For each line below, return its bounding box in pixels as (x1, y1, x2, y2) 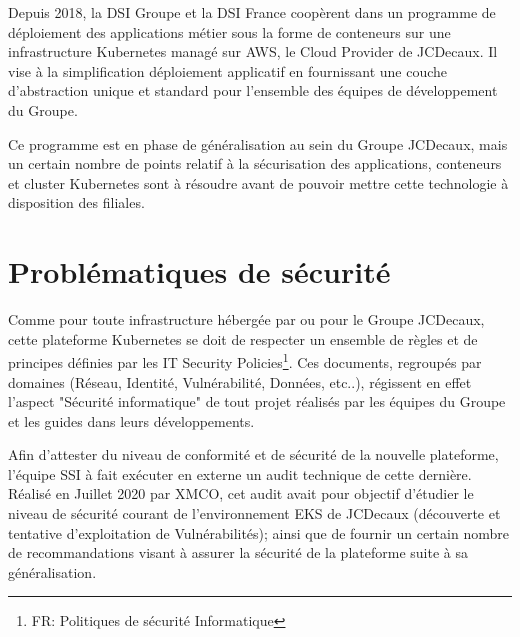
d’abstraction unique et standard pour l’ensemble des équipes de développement (8, 80, 498, 101)
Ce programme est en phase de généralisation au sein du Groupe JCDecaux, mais (8, 133, 508, 154)
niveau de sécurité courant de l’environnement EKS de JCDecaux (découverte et (8, 503, 501, 524)
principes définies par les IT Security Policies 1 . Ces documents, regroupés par (8, 349, 482, 372)
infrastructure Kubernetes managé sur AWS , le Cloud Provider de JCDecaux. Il (8, 41, 498, 62)
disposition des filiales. (8, 192, 145, 213)
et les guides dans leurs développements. (8, 410, 255, 431)
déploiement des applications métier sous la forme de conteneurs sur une (8, 21, 451, 42)
